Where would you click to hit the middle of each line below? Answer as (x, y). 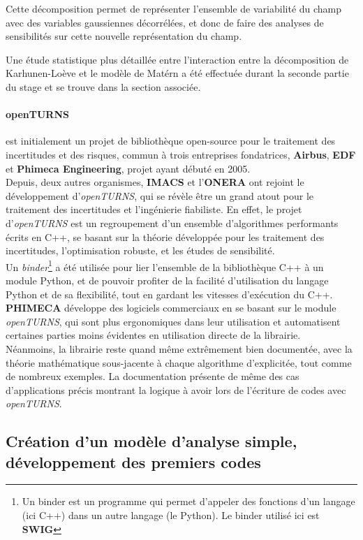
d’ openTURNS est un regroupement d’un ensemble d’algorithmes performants (172, 222)
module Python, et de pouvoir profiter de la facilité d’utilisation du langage (167, 280)
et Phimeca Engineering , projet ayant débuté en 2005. (128, 168)
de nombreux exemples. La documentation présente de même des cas (153, 376)
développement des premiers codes (133, 461)
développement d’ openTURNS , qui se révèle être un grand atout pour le (160, 195)
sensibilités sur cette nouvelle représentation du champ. (124, 36)
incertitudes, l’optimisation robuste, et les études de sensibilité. (140, 250)
